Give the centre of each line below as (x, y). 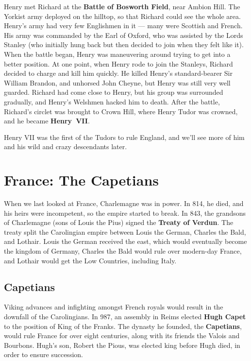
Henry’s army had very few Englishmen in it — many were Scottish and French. (123, 26)
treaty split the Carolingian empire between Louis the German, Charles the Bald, (125, 232)
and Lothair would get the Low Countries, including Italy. (90, 260)
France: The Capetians (82, 180)
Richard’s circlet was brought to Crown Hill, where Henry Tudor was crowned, (121, 111)
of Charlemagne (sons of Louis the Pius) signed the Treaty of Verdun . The (119, 222)
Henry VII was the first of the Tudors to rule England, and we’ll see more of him (124, 137)
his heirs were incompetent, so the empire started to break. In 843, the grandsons (125, 213)
